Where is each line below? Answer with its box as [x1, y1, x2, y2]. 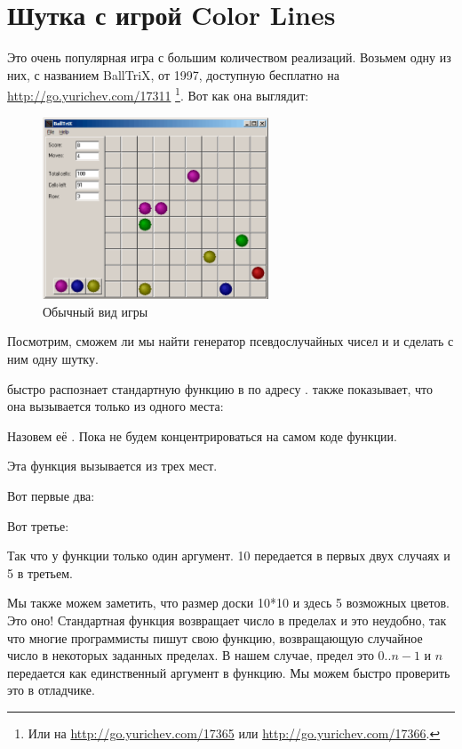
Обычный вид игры [43, 302, 148, 320]
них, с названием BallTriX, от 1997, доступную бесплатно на [7, 65, 339, 84]
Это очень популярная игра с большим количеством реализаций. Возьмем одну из [7, 48, 451, 67]
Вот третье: [7, 516, 69, 535]
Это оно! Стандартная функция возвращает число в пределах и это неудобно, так [7, 610, 447, 629]
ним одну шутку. [7, 350, 99, 368]
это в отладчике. [7, 681, 95, 699]
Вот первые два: [7, 487, 95, 504]
